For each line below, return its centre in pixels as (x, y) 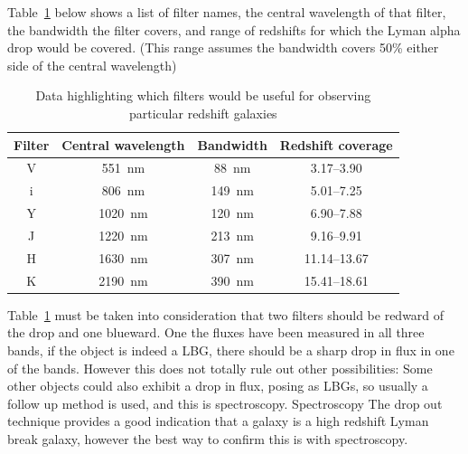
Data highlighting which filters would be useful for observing (203, 95)
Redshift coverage (336, 144)
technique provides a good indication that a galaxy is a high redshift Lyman (218, 421)
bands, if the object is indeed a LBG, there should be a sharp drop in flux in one (231, 350)
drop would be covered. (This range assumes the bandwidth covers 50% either (223, 47)
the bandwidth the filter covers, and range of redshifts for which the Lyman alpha (234, 29)
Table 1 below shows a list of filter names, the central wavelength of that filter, (227, 12)
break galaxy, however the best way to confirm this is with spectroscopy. (208, 438)
